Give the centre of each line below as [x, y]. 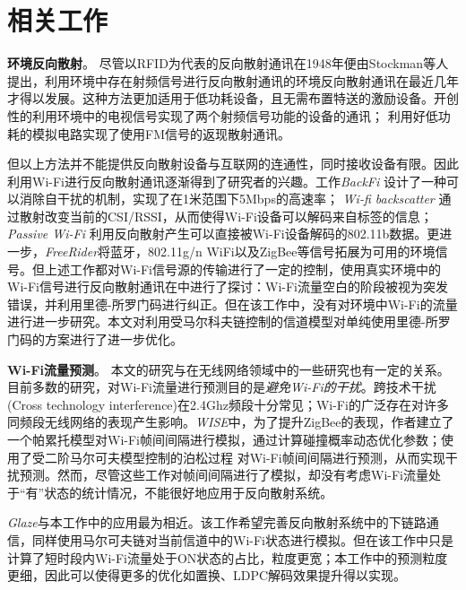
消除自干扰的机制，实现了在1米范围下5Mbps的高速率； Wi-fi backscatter [227, 199]
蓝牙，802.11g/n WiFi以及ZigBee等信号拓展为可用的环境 [273, 252]
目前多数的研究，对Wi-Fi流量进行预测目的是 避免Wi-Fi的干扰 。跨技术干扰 [222, 387]
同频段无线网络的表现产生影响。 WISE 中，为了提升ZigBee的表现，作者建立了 [231, 422]
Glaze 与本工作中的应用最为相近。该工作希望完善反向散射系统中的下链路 [217, 522]
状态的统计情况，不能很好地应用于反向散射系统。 [189, 492]
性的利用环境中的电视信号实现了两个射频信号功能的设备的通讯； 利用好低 [223, 115]
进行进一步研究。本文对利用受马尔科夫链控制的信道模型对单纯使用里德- [216, 321]
